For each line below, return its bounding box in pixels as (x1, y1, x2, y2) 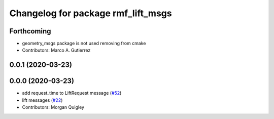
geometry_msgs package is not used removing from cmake (22, 41, 146, 47)
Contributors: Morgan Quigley (22, 104, 85, 110)
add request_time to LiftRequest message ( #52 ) (22, 90, 122, 96)
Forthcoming (9, 27, 51, 35)
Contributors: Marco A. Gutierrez (22, 47, 91, 53)
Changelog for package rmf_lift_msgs (9, 8, 172, 19)
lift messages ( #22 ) (22, 97, 63, 103)
